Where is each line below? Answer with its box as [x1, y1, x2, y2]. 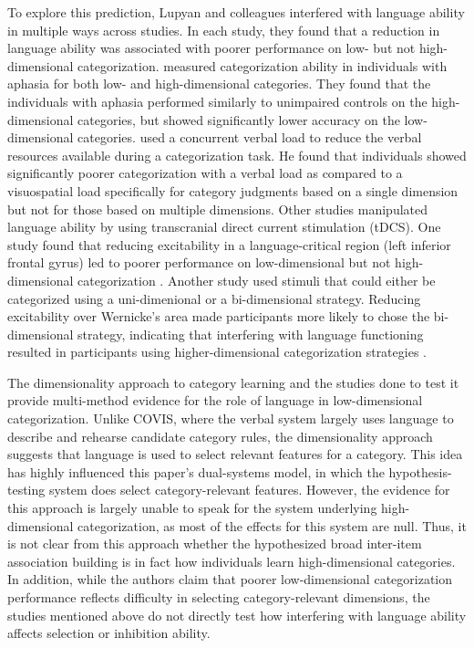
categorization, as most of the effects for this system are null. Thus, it [77, 516, 467, 535]
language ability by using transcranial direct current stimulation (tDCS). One [7, 217, 441, 236]
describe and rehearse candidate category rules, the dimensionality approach [7, 426, 433, 445]
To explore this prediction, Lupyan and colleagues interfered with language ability [7, 3, 465, 21]
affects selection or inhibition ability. [7, 623, 211, 643]
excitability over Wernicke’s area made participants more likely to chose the [7, 307, 430, 326]
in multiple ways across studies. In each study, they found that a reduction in [7, 20, 440, 39]
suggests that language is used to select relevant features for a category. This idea [7, 444, 463, 464]
